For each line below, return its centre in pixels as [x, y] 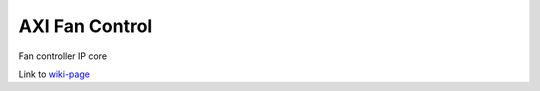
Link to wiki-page [54, 74]
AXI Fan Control [85, 26]
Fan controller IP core [63, 56]
